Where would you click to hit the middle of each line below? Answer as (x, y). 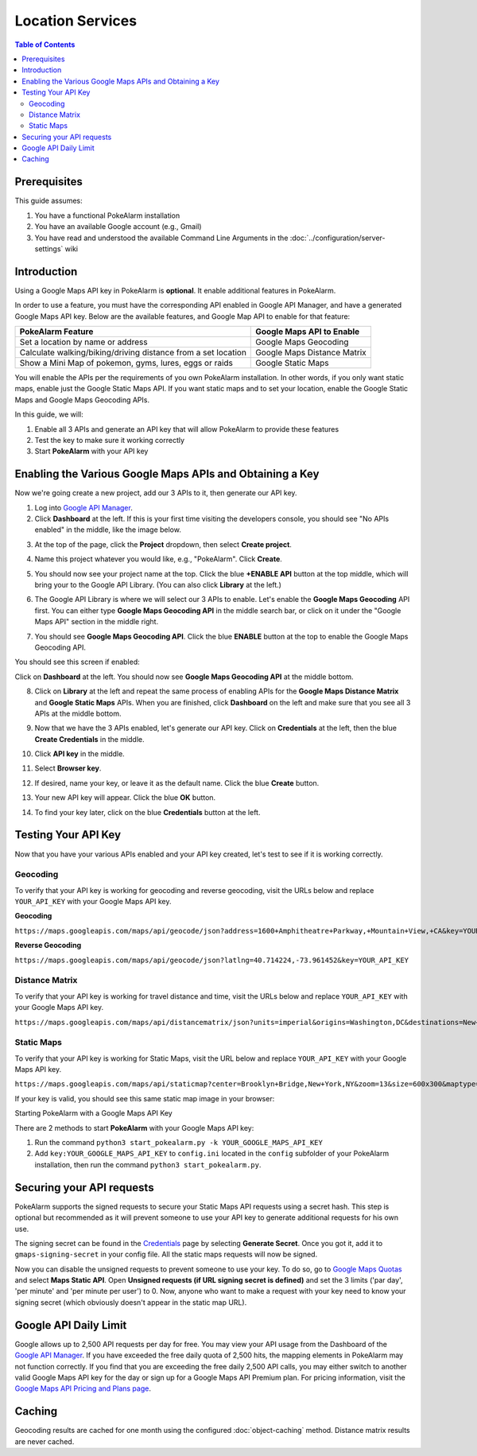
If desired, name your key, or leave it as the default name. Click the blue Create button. (177, 782)
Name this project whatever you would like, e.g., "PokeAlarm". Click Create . (158, 559)
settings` (49, 248)
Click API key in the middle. (79, 754)
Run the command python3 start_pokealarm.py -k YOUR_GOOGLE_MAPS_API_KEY (179, 1143)
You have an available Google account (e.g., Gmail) (118, 227)
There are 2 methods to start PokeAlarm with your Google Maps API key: (134, 1128)
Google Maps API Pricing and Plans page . (83, 1388)
